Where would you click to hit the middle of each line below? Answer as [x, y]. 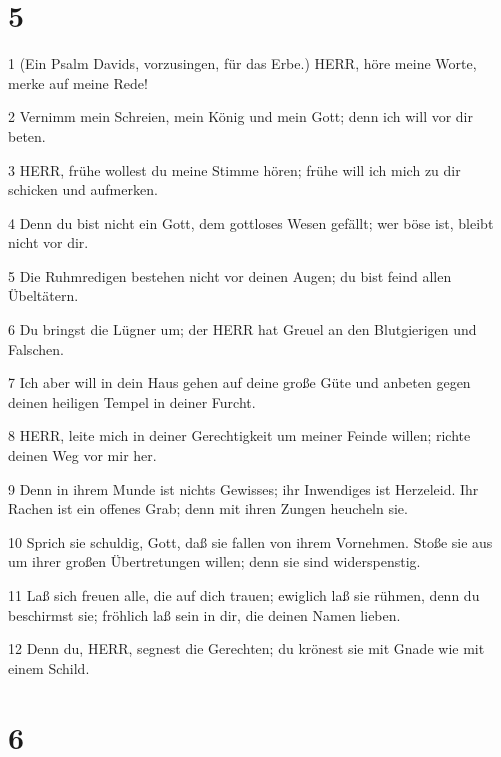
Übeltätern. [43, 295]
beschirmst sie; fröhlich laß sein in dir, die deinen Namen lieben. [204, 614]
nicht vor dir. [48, 242]
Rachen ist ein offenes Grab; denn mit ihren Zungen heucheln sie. [208, 508]
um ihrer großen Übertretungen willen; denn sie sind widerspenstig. [214, 561]
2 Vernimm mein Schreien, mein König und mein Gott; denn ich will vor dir [240, 116]
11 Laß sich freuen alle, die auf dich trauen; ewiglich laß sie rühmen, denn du [244, 595]
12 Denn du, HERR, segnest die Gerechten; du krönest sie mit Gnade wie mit [246, 648]
